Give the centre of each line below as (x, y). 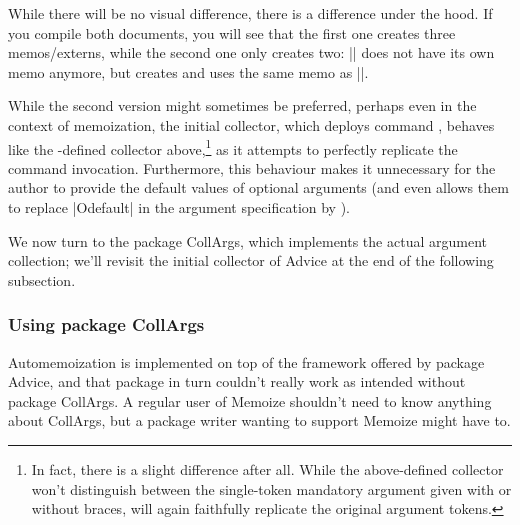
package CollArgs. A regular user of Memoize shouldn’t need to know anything (250, 400)
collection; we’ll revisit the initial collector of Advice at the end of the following (251, 260)
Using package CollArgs (106, 324)
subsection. (42, 279)
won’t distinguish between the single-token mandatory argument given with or (271, 488)
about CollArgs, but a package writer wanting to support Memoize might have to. (259, 420)
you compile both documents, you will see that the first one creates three (232, 32)
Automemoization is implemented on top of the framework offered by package (246, 361)
